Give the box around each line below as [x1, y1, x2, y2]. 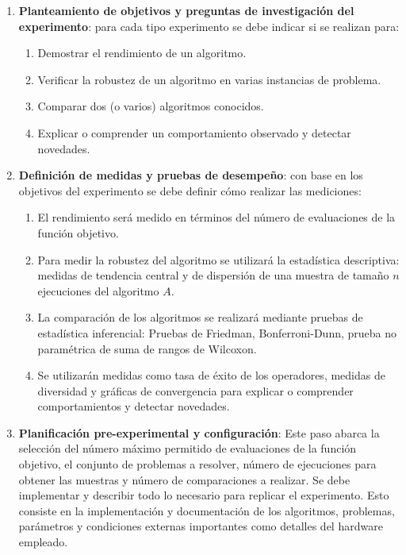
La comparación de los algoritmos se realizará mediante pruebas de [37, 309, 363, 326]
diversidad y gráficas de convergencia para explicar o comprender [37, 382, 354, 399]
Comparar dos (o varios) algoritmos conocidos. [37, 98, 264, 114]
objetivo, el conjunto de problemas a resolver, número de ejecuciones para [18, 456, 377, 472]
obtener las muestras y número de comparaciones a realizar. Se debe [18, 471, 350, 488]
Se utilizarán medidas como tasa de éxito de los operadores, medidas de [37, 367, 385, 383]
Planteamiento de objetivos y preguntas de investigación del [18, 2, 354, 18]
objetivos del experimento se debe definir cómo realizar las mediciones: [18, 182, 362, 198]
